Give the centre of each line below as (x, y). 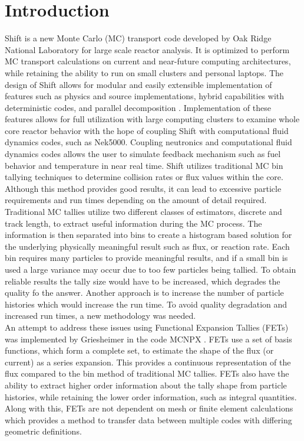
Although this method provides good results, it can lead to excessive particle (143, 188)
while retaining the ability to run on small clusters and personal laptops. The (144, 72)
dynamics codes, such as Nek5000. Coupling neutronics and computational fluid (148, 142)
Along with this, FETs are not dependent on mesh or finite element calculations (149, 408)
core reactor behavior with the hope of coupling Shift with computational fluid (147, 130)
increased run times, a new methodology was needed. (100, 316)
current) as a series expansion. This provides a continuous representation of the (148, 362)
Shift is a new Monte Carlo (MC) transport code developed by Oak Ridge (138, 38)
